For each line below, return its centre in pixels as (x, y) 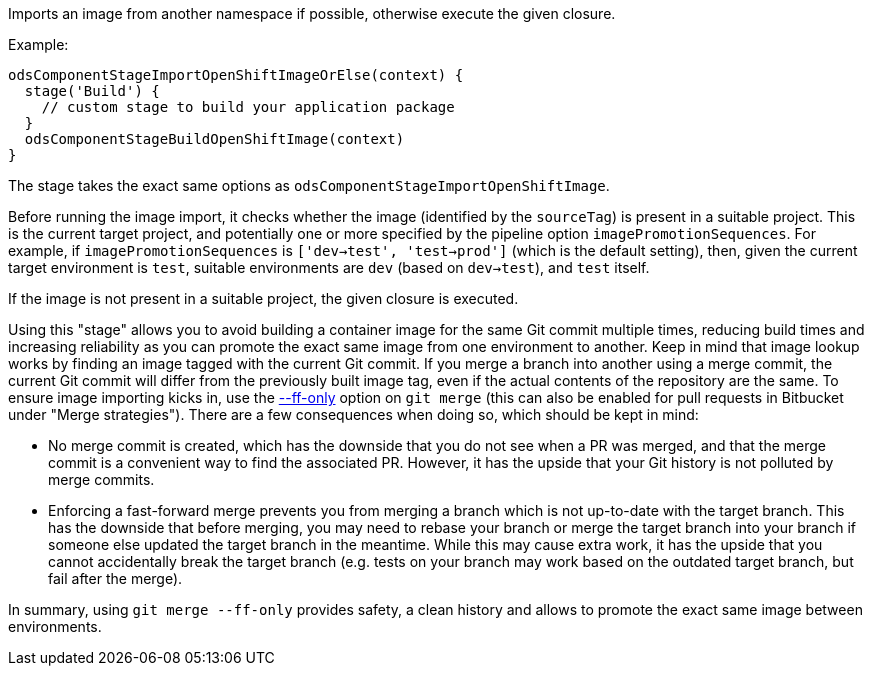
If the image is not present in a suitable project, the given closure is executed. (263, 298)
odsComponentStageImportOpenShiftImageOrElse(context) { (236, 75)
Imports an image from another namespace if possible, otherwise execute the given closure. (312, 13)
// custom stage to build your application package (248, 107)
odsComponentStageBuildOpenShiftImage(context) (214, 139)
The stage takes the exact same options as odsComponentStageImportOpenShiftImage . (309, 185)
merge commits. (101, 479)
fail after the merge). (115, 578)
